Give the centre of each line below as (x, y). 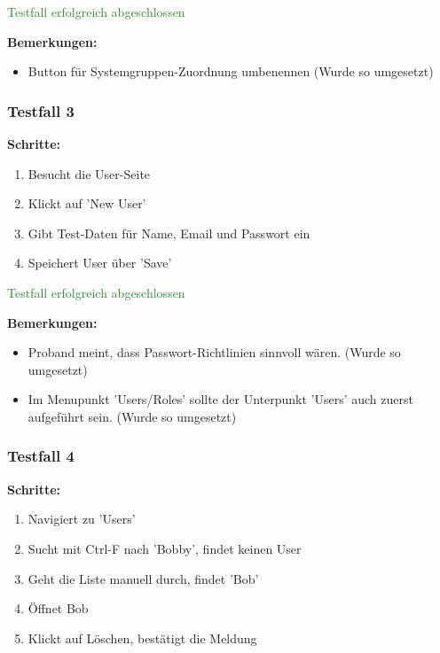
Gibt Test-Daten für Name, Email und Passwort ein (169, 233)
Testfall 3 (41, 110)
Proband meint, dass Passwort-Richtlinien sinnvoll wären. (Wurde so (214, 352)
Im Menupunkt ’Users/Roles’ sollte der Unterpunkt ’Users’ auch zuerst (220, 399)
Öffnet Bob (58, 608)
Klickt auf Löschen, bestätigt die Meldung (142, 637)
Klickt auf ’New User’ (87, 203)
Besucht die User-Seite (89, 173)
